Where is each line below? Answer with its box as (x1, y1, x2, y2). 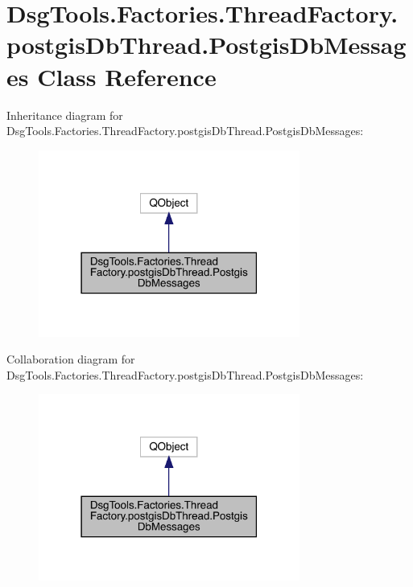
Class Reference (37, 60, 217, 92)
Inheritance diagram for (6, 106, 123, 123)
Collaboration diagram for (6, 351, 135, 367)
